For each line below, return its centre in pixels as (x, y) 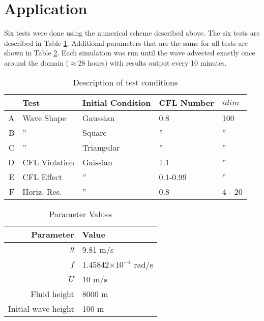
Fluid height (52, 294)
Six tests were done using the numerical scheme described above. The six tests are (132, 33)
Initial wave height (41, 308)
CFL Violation (49, 162)
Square (95, 132)
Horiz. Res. (42, 191)
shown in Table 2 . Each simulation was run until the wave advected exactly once (130, 53)
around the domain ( (36, 62)
